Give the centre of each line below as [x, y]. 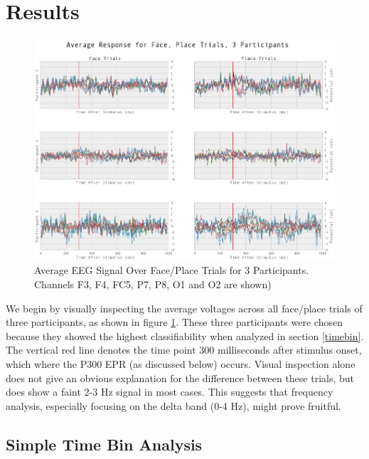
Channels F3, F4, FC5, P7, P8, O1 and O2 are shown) [153, 284]
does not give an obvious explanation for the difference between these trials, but [180, 378]
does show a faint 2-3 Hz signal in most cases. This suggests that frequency [170, 392]
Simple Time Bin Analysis [104, 444]
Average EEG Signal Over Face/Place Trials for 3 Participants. [172, 270]
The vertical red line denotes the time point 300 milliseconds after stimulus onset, [184, 350]
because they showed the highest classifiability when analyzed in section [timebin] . [185, 336]
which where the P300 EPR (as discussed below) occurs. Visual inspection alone [181, 364]
